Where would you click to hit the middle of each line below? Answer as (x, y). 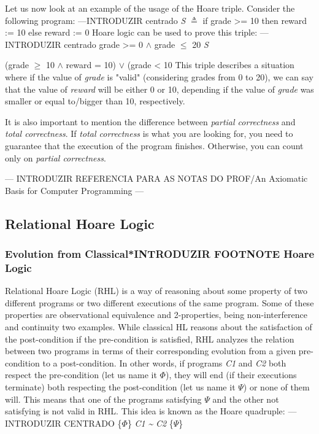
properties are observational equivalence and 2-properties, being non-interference (156, 315)
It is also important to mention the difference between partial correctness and (150, 121)
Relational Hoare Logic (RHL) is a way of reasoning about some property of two (156, 291)
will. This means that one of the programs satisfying (103, 399)
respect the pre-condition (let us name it (81, 375)
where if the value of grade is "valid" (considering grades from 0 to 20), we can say (159, 76)
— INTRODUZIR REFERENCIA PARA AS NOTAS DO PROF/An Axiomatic (156, 178)
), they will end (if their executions (231, 375)
